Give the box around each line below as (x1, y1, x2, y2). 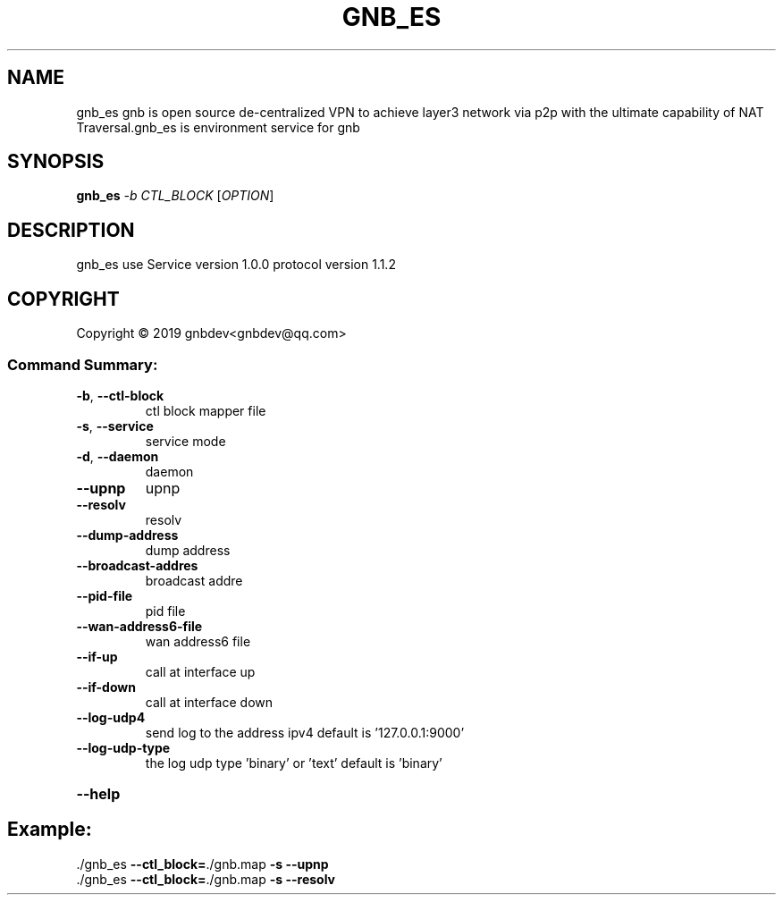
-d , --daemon (76, 448, 159, 464)
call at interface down (145, 694, 274, 710)
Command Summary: (7, 355, 158, 374)
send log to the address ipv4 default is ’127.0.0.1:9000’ (145, 724, 465, 740)
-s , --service (76, 417, 154, 434)
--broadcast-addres (76, 557, 198, 573)
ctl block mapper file (145, 402, 266, 418)
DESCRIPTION (7, 218, 135, 241)
